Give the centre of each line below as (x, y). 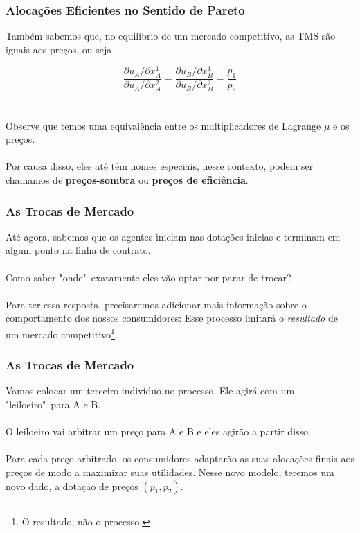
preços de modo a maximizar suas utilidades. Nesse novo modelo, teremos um (170, 472)
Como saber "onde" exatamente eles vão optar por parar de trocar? (148, 277)
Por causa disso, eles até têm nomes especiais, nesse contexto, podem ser (160, 166)
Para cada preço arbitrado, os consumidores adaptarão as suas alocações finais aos (180, 458)
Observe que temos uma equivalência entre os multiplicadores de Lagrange (163, 125)
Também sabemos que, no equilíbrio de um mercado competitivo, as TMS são (171, 36)
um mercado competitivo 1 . (62, 333)
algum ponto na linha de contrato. (78, 250)
